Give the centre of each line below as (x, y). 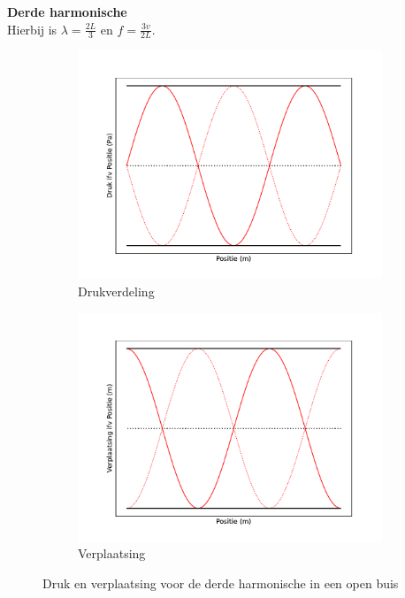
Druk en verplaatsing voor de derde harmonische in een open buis (221, 583)
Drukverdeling (116, 291)
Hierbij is (32, 29)
